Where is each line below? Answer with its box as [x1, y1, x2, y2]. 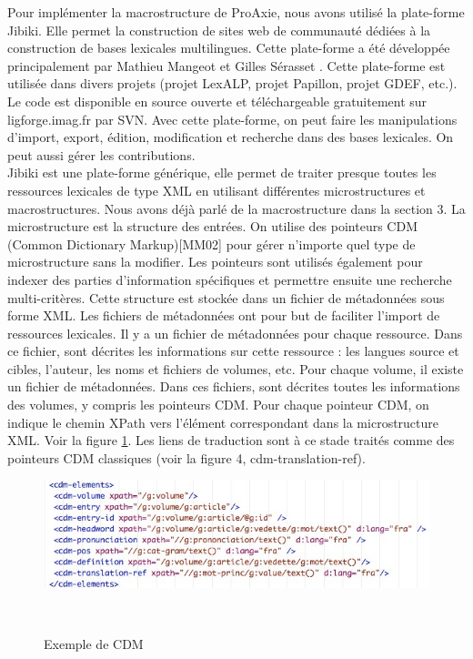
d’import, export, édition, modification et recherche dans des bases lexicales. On [7, 127, 454, 147]
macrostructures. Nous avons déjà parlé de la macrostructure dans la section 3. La [7, 198, 466, 218]
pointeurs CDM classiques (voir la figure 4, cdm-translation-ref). [7, 448, 366, 467]
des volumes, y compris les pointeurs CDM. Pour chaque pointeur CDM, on [7, 395, 429, 414]
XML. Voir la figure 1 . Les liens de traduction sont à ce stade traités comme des [7, 431, 455, 450]
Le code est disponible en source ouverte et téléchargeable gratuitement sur [7, 91, 428, 110]
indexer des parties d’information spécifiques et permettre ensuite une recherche [7, 269, 452, 289]
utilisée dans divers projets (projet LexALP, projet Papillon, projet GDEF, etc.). [7, 74, 458, 93]
